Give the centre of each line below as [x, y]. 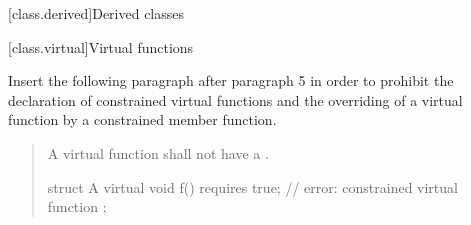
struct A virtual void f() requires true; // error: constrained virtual [252, 186]
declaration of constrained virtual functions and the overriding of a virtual [235, 99]
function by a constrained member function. [142, 119]
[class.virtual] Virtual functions [101, 46]
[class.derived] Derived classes [96, 13]
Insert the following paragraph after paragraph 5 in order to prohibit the [231, 80]
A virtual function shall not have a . [158, 152]
